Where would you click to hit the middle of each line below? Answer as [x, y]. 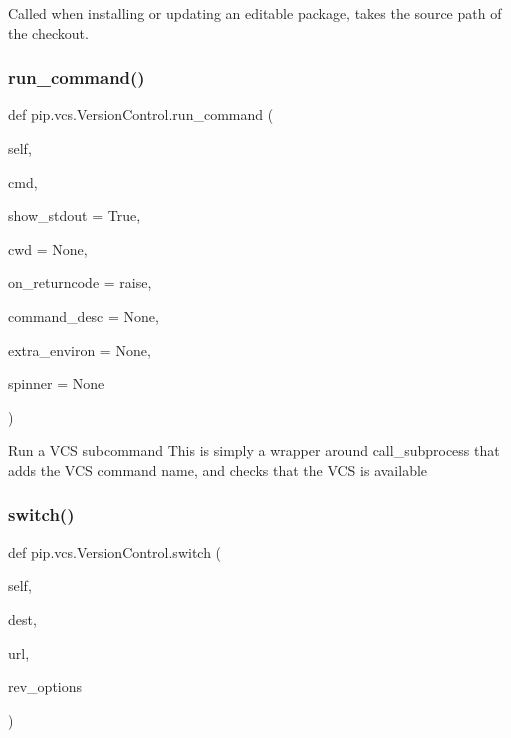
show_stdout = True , [74, 215]
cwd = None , [48, 248]
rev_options [45, 686]
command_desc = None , [83, 315]
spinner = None [56, 383]
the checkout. [48, 32]
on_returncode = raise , [80, 282]
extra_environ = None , [79, 349]
